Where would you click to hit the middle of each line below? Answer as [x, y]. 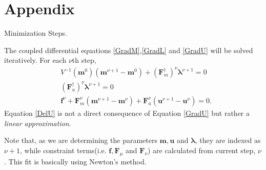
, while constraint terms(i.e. [63, 150]
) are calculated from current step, [202, 150]
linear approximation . [38, 123]
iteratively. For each [35, 60]
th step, [84, 60]
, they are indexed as [228, 140]
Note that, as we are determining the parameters [81, 140]
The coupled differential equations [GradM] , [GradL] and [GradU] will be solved [129, 50]
